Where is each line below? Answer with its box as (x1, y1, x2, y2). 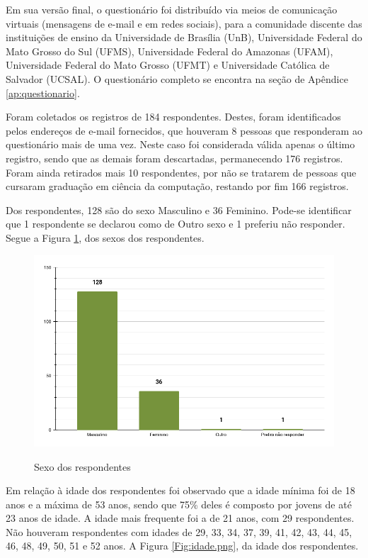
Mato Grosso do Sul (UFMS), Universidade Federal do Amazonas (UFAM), (6, 43, 333, 58)
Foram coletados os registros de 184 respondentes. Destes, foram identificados (6, 109, 341, 124)
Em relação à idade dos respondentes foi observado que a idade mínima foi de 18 (6, 483, 355, 498)
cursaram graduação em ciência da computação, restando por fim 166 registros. (6, 179, 349, 194)
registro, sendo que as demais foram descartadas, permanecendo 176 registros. (6, 150, 343, 165)
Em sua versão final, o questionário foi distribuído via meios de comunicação (6, 2, 338, 16)
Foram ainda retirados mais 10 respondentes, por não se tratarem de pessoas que (6, 164, 357, 179)
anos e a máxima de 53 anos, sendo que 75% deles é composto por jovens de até (6, 496, 352, 511)
